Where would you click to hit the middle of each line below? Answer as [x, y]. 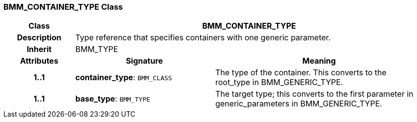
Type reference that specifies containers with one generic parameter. [203, 38]
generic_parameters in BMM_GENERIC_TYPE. [299, 104]
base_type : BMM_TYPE [113, 99]
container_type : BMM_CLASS [124, 78]
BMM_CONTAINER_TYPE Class [63, 7]
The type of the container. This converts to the [301, 73]
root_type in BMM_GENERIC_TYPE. [279, 82]
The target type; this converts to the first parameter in [314, 94]
